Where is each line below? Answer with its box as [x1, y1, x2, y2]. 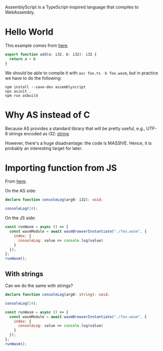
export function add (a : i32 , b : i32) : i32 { [5, 52, 97, 57]
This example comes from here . [5, 42, 69, 48]
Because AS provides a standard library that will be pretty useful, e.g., [5, 125, 145, 131]
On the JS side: [5, 215, 36, 221]
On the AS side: [5, 188, 36, 194]
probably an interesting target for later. [5, 145, 83, 151]
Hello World [5, 26, 54, 38]
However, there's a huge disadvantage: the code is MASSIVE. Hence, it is [5, 140, 152, 146]
